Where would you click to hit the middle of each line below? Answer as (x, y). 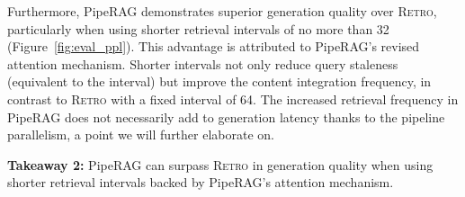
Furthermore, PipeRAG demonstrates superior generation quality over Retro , (222, 11)
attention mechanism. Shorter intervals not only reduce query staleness (203, 63)
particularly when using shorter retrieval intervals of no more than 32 (198, 28)
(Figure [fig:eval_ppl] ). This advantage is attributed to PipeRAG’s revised (214, 46)
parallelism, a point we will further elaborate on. (141, 134)
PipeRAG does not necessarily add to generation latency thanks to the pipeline (226, 116)
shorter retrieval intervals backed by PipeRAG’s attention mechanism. (201, 182)
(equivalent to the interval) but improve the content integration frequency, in (219, 81)
